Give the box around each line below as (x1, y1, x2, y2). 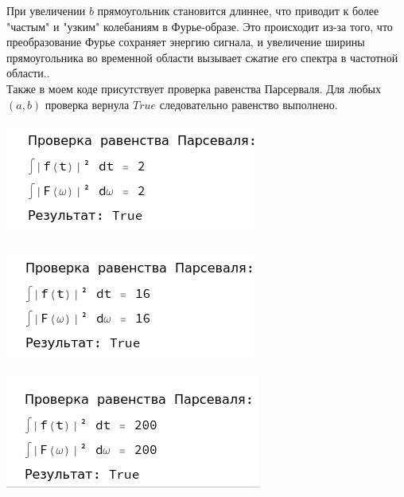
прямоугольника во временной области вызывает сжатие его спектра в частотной (6, 49, 398, 65)
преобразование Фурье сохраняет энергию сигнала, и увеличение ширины (6, 33, 365, 50)
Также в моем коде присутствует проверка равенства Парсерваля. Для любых (6, 80, 381, 96)
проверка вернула (45, 96, 130, 112)
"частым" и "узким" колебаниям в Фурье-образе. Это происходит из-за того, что (6, 18, 393, 34)
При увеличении (6, 2, 86, 18)
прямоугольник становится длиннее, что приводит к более (97, 2, 379, 18)
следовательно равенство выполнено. (159, 96, 338, 112)
